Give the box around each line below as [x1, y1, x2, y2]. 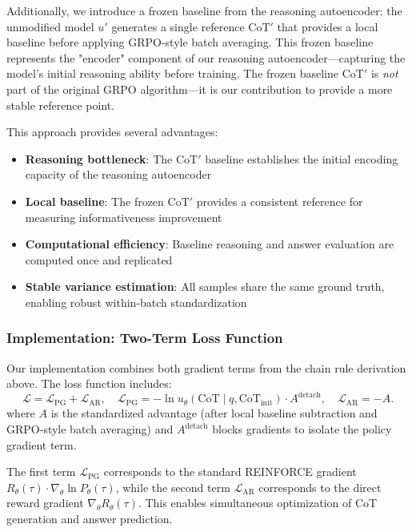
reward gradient [6, 494, 84, 511]
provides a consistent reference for [196, 192, 363, 209]
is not [370, 65, 398, 82]
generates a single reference [111, 18, 245, 34]
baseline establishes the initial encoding [205, 150, 398, 167]
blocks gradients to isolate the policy [212, 421, 392, 437]
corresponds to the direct [258, 478, 382, 495]
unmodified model [6, 18, 94, 34]
